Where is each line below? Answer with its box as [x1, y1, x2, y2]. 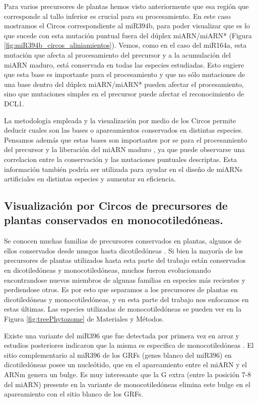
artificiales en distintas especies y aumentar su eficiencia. [4, 173, 176, 184]
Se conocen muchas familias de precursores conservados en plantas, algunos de [4, 236, 242, 246]
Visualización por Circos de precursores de [4, 198, 228, 213]
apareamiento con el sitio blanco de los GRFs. [4, 389, 143, 399]
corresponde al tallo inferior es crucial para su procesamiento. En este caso [4, 10, 231, 21]
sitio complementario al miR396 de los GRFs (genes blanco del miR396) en [4, 349, 232, 360]
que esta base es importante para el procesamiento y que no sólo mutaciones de [4, 69, 245, 80]
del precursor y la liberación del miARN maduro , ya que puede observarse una [4, 144, 245, 155]
